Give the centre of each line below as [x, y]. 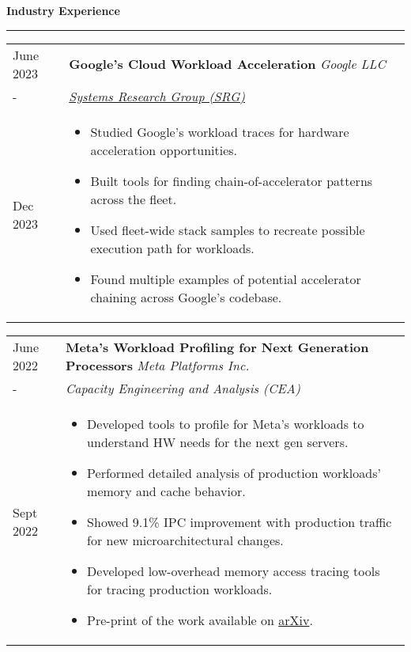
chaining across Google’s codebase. [186, 297]
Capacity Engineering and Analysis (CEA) [183, 388]
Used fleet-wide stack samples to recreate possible [228, 229]
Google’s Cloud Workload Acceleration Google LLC [228, 64]
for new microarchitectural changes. [185, 540]
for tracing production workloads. [180, 589]
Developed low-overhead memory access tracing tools [234, 570]
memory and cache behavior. [166, 491]
